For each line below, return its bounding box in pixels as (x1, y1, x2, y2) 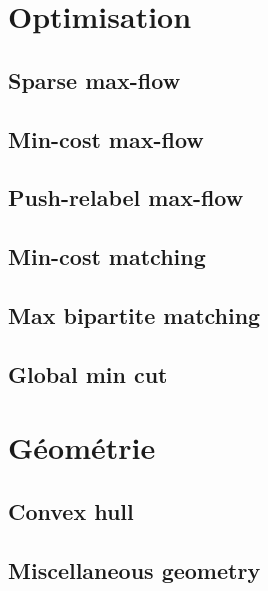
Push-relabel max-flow (8, 182, 244, 213)
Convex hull (8, 495, 134, 526)
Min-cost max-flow (8, 123, 204, 154)
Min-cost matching (8, 241, 206, 272)
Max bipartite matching (8, 299, 261, 330)
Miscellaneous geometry (8, 554, 261, 585)
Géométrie (8, 427, 156, 468)
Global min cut (8, 358, 168, 389)
